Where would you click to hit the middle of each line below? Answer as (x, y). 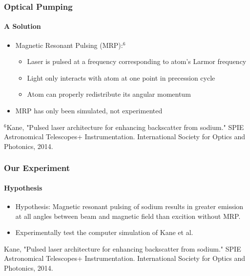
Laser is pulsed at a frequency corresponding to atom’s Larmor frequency (137, 61)
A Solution (22, 26)
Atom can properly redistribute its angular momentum (109, 94)
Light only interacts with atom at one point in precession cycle (121, 77)
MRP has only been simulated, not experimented (89, 111)
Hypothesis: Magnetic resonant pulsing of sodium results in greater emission (129, 206)
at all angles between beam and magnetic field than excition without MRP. (128, 216)
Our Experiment (37, 168)
